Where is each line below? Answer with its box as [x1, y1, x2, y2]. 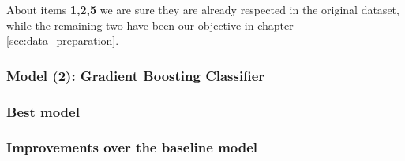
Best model [6, 101, 80, 121]
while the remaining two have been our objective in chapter [6, 16, 294, 33]
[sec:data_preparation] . [6, 32, 119, 49]
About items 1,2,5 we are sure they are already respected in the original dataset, [6, 2, 399, 17]
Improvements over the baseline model [6, 137, 258, 157]
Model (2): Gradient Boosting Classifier [6, 65, 265, 85]
